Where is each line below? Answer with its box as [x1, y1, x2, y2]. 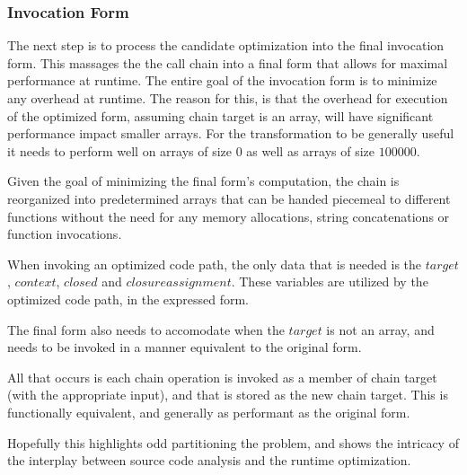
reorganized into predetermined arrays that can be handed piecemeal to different [7, 189, 451, 207]
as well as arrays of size [246, 141, 375, 160]
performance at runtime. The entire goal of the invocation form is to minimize [7, 71, 437, 90]
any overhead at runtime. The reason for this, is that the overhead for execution [7, 89, 448, 107]
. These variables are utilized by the [231, 272, 428, 291]
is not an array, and [326, 320, 435, 339]
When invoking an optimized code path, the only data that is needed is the [7, 254, 422, 273]
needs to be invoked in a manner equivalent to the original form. [7, 338, 362, 356]
